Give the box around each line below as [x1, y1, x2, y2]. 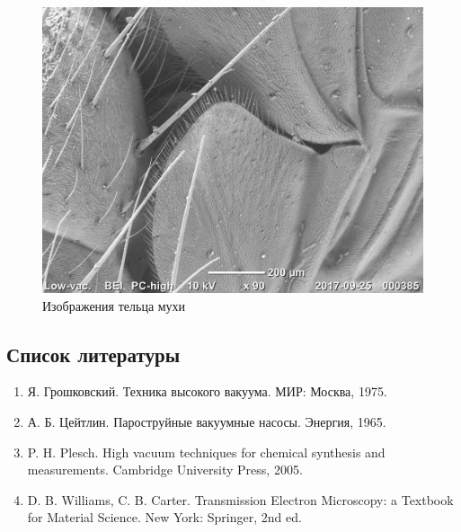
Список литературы [6, 340, 181, 368]
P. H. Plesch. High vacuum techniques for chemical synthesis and [27, 442, 386, 461]
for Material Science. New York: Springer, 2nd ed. [27, 508, 302, 527]
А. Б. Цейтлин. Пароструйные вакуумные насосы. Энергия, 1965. [27, 412, 386, 430]
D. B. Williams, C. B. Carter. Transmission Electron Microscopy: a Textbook [27, 490, 454, 509]
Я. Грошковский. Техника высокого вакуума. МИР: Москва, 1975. [27, 382, 387, 401]
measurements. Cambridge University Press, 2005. [27, 460, 303, 479]
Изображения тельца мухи [42, 296, 186, 315]
